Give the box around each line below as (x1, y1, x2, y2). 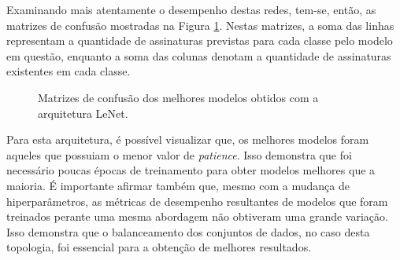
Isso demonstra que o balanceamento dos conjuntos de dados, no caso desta (6, 223, 370, 240)
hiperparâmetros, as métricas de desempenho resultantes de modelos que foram (6, 192, 388, 209)
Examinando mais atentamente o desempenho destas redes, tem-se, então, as (6, 2, 376, 17)
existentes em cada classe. (6, 63, 131, 79)
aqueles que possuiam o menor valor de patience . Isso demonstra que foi (6, 146, 352, 163)
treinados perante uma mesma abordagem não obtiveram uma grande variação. (6, 208, 388, 225)
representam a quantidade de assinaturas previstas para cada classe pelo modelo (6, 32, 393, 49)
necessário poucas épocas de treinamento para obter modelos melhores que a (6, 162, 376, 178)
